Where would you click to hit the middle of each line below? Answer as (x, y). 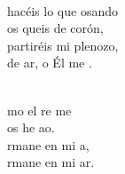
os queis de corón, (55, 28)
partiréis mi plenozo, (63, 45)
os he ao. (31, 127)
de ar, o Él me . (50, 63)
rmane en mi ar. (51, 162)
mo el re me (39, 110)
